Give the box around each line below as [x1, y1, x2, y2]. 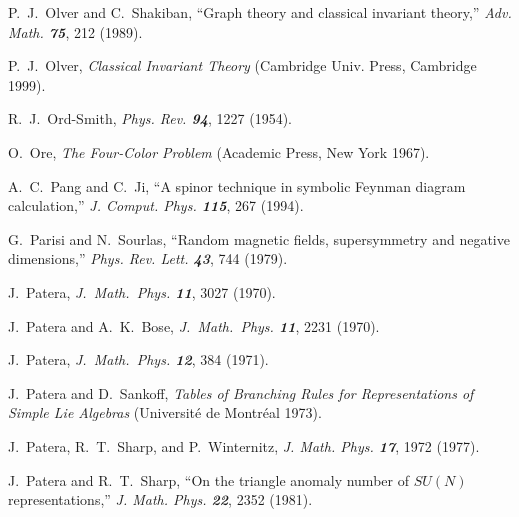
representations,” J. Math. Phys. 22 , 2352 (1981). [8, 489, 313, 510]
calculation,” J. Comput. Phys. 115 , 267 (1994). [8, 195, 304, 216]
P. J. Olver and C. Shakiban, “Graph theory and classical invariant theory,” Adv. [8, 2, 512, 22]
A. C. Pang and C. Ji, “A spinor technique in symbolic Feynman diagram [8, 175, 466, 196]
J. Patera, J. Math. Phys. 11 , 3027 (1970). [8, 281, 276, 302]
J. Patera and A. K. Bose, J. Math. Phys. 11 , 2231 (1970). [8, 315, 380, 336]
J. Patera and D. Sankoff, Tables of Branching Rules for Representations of [8, 382, 474, 403]
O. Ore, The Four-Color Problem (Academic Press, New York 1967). [8, 141, 430, 162]
